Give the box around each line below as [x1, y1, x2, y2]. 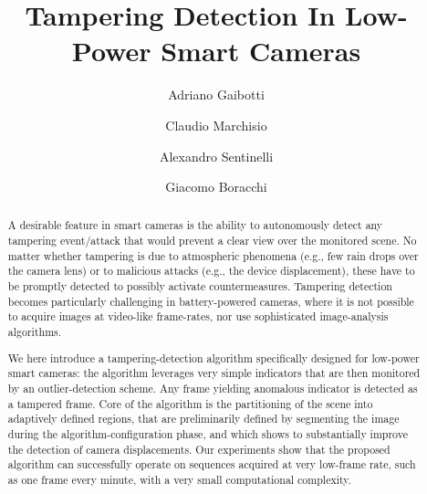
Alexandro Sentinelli [159, 146, 274, 165]
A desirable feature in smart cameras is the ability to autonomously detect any [7, 217, 383, 233]
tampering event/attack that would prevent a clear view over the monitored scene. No [7, 233, 417, 248]
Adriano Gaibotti [168, 85, 265, 104]
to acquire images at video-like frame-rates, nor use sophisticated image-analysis [7, 309, 389, 324]
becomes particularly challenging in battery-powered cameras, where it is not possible [7, 293, 414, 309]
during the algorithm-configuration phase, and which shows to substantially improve [7, 426, 408, 441]
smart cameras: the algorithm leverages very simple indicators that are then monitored [7, 365, 421, 381]
